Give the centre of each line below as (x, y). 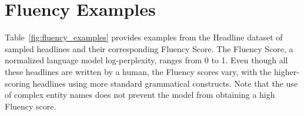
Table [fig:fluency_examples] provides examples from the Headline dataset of (144, 37)
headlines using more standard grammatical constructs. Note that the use (165, 83)
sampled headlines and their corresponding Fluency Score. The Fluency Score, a (149, 48)
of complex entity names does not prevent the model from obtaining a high (140, 95)
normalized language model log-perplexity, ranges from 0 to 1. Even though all (146, 60)
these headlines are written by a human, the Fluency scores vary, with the (138, 71)
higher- (286, 71)
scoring (17, 83)
